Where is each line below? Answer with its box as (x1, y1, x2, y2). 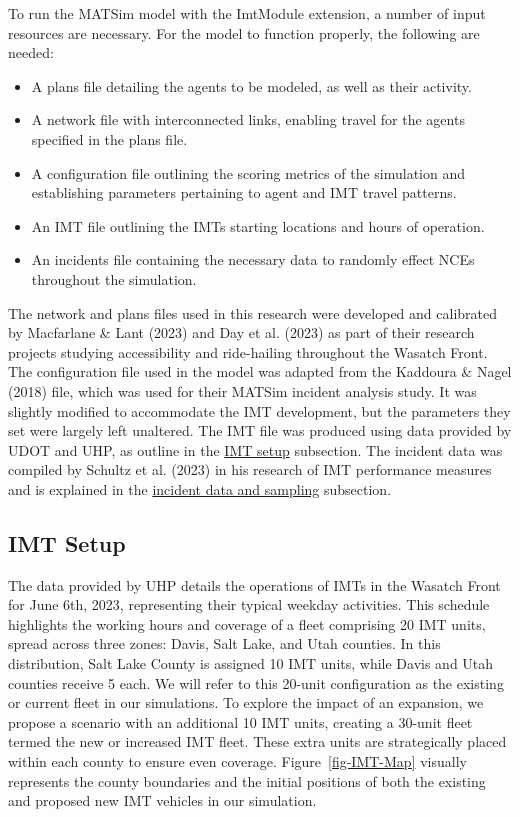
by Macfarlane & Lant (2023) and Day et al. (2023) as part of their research (8, 322, 475, 343)
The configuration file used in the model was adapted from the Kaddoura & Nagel (8, 361, 512, 382)
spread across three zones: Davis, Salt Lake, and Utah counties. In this (8, 633, 441, 654)
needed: (8, 42, 54, 63)
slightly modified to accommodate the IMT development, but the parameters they (8, 400, 511, 421)
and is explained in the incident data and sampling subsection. (8, 478, 392, 499)
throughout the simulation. (31, 268, 197, 289)
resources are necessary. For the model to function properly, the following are (8, 22, 480, 43)
